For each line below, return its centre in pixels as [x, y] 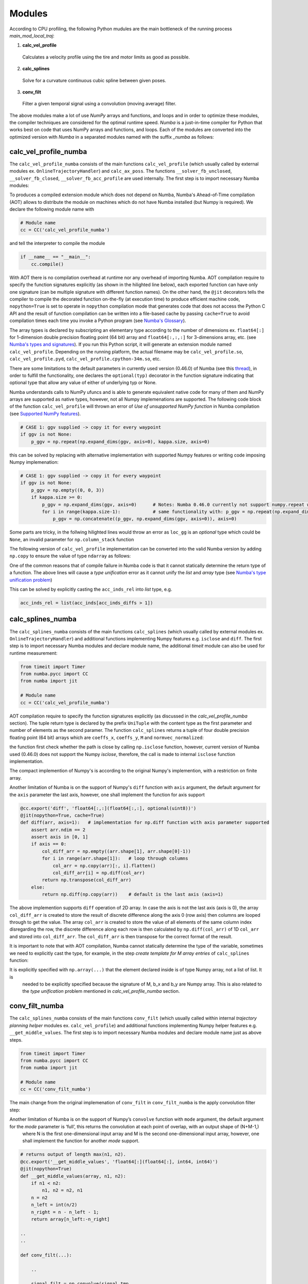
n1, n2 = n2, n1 [62, 1191]
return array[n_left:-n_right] [70, 1219]
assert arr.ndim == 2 [58, 830]
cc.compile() [47, 264]
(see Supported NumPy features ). [45, 413]
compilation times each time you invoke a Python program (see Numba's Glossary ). [98, 320]
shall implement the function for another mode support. [81, 1141]
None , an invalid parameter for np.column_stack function [72, 539]
